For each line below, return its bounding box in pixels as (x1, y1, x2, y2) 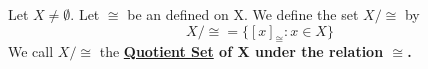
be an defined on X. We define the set (127, 4, 359, 24)
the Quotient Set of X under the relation (99, 41, 384, 62)
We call (8, 41, 54, 62)
